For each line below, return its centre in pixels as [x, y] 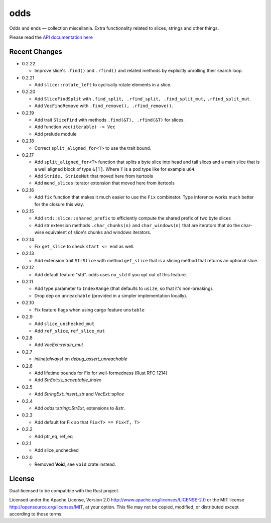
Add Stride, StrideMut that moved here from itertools [94, 176]
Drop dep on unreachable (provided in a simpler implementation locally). [111, 295]
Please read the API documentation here [51, 37]
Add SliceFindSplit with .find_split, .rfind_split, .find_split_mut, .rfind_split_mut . [143, 98]
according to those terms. [36, 514]
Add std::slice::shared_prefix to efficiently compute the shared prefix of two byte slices [132, 218]
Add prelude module [55, 134]
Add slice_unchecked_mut [64, 324]
